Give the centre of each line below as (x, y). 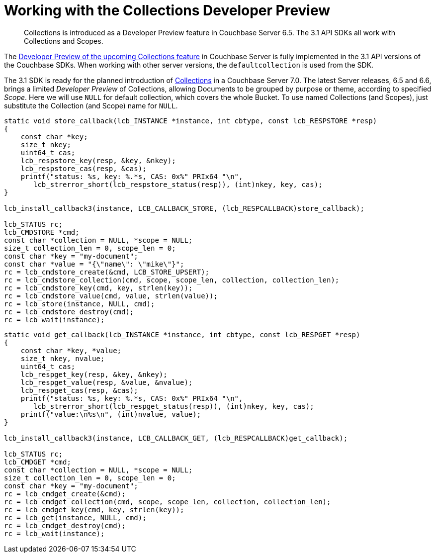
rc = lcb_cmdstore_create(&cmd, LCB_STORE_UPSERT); (107, 272)
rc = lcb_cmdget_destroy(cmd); (65, 525)
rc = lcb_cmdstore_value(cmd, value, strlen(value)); (111, 296)
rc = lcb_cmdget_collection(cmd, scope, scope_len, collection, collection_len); (168, 502)
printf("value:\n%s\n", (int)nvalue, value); (111, 414)
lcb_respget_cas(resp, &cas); (79, 390)
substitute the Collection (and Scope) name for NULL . (91, 105)
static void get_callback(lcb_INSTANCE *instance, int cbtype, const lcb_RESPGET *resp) (182, 334)
